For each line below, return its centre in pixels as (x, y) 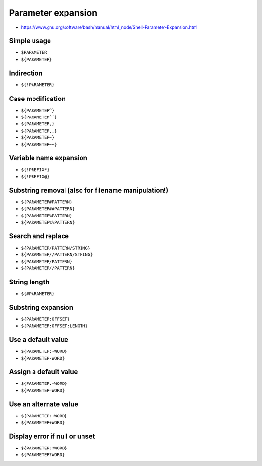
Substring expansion (41, 308)
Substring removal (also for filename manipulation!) (89, 190)
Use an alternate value (44, 404)
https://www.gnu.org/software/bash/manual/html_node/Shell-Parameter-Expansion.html (109, 27)
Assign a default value (43, 372)
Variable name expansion (48, 158)
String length (29, 282)
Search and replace (39, 236)
